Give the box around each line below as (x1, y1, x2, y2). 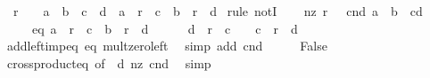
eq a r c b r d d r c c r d (31, 19, 298, 37)
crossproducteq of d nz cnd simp (6, 53, 211, 72)
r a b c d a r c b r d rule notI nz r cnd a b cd (12, 2, 423, 19)
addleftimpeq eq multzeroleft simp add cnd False (6, 36, 327, 55)
